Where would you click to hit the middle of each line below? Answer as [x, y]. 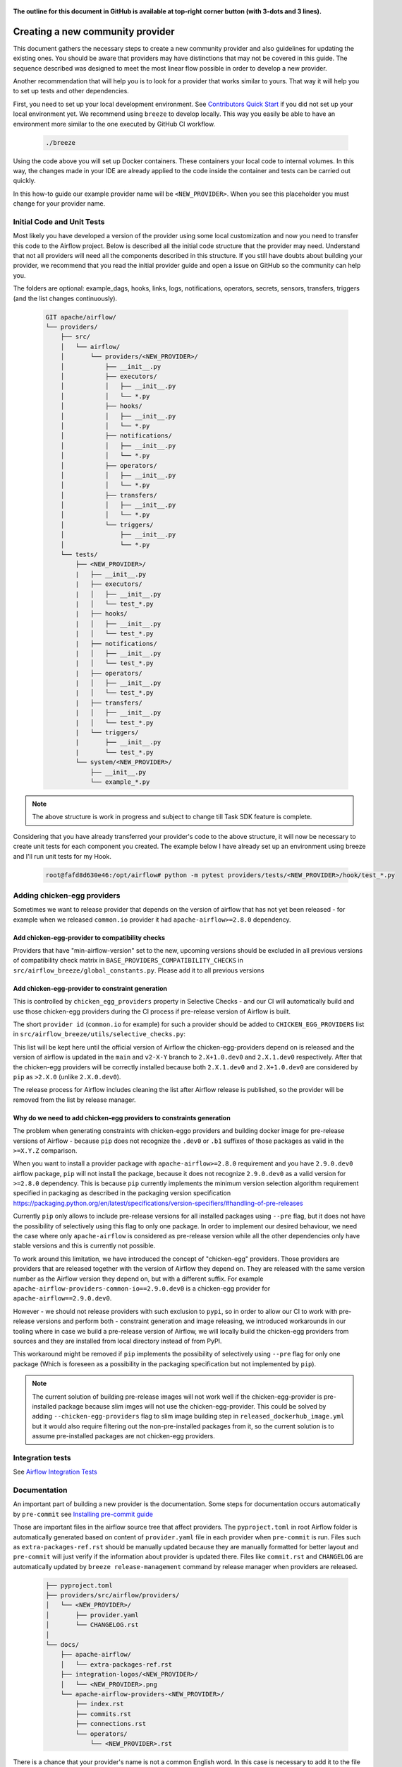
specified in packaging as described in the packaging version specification [122, 1193]
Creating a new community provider [94, 31]
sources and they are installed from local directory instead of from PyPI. [117, 1341]
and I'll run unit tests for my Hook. [62, 856]
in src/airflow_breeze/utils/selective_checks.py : [99, 1034]
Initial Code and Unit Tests [59, 221]
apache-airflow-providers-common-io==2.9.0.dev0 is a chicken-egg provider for [142, 1288]
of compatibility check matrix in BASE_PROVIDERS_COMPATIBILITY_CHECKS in [128, 961]
